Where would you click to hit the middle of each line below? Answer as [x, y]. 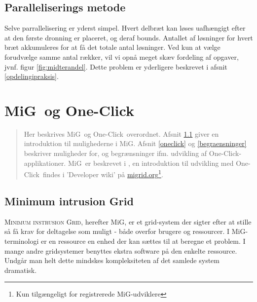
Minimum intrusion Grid [69, 201]
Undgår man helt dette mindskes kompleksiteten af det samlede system [112, 260]
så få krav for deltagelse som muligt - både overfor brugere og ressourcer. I [117, 231]
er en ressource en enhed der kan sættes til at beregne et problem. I [143, 241]
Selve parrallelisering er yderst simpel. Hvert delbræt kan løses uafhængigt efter [125, 28]
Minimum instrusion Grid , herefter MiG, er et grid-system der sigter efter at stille [128, 221]
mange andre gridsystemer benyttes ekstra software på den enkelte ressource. [121, 250]
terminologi [22, 241]
